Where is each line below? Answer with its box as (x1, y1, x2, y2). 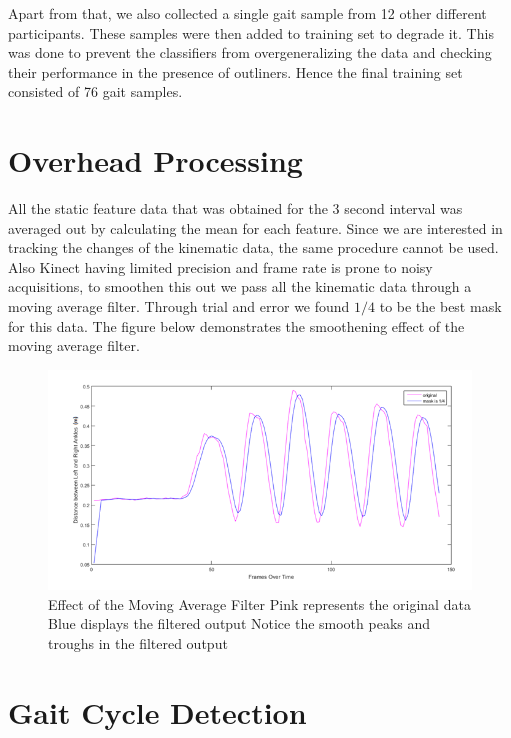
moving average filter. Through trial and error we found (8, 296, 350, 317)
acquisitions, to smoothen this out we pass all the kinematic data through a (8, 276, 472, 297)
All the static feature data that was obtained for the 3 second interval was (8, 198, 463, 219)
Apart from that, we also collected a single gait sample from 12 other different (8, 3, 487, 23)
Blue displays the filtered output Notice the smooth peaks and (48, 613, 431, 634)
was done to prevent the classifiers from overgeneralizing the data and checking (8, 42, 492, 63)
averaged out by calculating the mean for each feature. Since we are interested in (8, 217, 503, 238)
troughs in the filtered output (48, 632, 228, 653)
